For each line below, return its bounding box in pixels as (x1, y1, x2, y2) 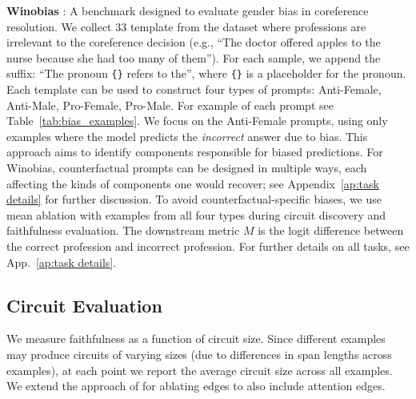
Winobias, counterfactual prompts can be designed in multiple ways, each (6, 159, 367, 175)
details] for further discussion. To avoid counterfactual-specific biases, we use (6, 191, 382, 208)
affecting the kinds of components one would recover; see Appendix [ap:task (6, 175, 379, 191)
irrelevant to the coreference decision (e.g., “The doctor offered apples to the (6, 34, 381, 50)
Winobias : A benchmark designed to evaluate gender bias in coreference (6, 2, 369, 18)
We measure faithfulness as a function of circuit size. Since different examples (6, 330, 386, 347)
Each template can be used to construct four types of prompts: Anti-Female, (6, 81, 382, 98)
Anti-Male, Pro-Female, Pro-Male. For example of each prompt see (6, 96, 334, 113)
